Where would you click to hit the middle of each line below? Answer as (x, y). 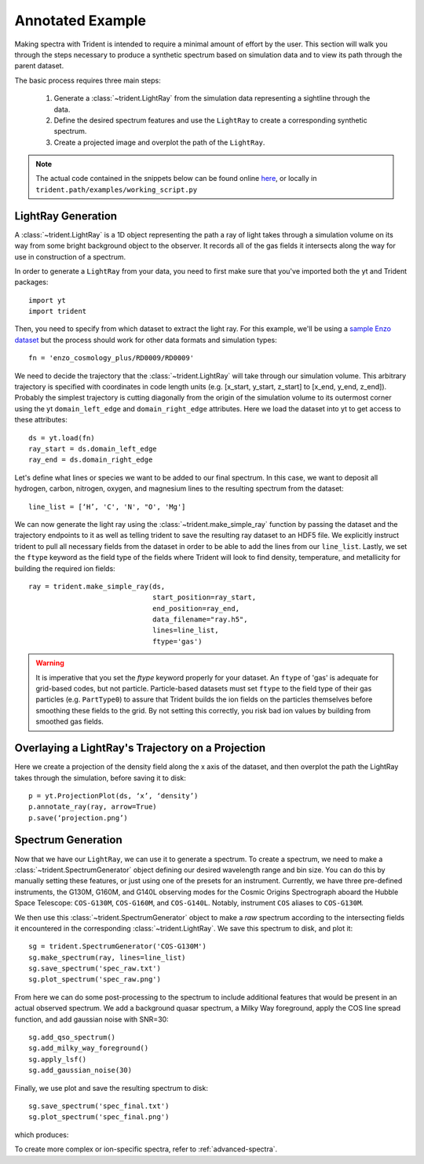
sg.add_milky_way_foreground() (89, 1048)
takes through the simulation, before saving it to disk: (100, 778)
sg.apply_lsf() (58, 1059)
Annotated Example (80, 20)
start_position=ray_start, (204, 597)
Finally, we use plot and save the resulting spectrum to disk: (111, 1088)
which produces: (42, 1135)
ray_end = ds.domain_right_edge (91, 460)
